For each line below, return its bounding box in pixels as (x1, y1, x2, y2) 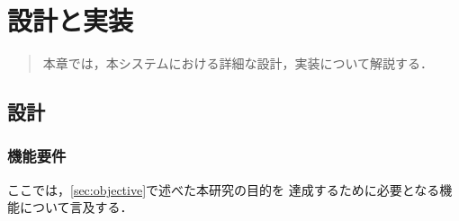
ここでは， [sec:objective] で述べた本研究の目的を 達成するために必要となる (7, 180, 440, 199)
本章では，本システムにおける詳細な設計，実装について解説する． (42, 54, 433, 73)
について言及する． (19, 198, 133, 217)
